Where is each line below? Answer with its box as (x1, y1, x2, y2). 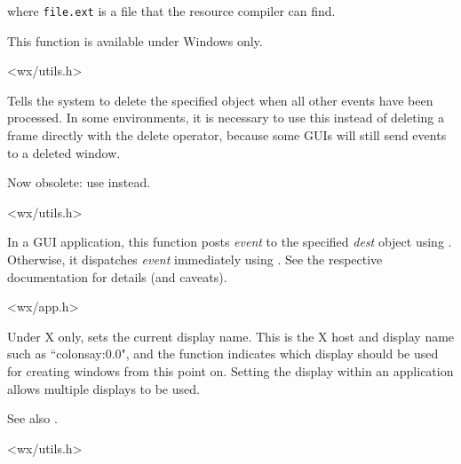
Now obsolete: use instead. (7, 173, 151, 192)
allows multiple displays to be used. (7, 379, 200, 397)
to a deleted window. (7, 143, 121, 161)
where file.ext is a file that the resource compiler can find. (7, 2, 336, 20)
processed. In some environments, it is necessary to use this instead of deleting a (7, 108, 444, 127)
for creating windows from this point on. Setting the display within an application (7, 361, 454, 380)
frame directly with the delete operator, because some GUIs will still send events (7, 126, 447, 145)
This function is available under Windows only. (7, 31, 263, 50)
